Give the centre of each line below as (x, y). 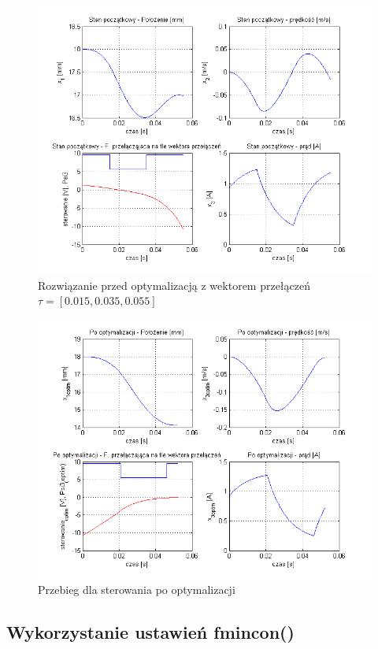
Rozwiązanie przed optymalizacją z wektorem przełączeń (174, 285)
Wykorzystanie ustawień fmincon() (150, 632)
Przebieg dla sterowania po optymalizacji (137, 590)
